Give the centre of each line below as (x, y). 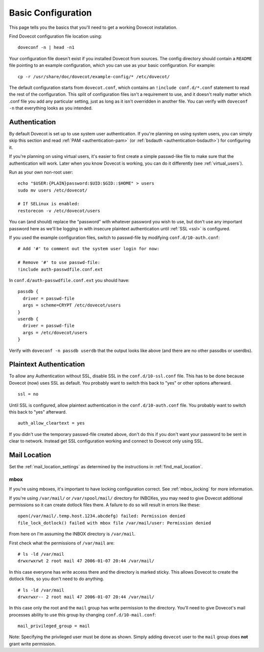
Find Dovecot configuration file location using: (55, 36)
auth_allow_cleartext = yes (51, 423)
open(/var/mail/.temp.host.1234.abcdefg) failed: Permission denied (101, 516)
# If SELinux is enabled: (49, 204)
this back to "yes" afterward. (38, 412)
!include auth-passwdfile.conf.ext (60, 269)
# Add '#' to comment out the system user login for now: (89, 249)
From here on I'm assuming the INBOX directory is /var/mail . (72, 534)
